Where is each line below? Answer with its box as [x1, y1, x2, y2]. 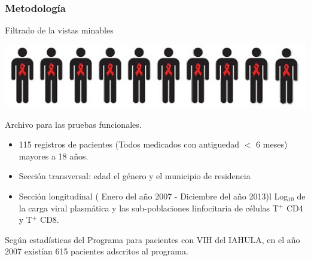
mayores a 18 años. [19, 149, 89, 162]
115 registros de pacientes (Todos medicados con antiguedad [19, 138, 240, 151]
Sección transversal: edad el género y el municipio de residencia [19, 170, 251, 182]
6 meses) [256, 138, 288, 151]
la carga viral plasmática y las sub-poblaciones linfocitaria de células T [19, 201, 279, 214]
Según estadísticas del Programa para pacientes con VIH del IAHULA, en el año [5, 233, 300, 245]
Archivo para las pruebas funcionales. [5, 118, 142, 130]
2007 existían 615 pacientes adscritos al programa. [5, 245, 188, 257]
